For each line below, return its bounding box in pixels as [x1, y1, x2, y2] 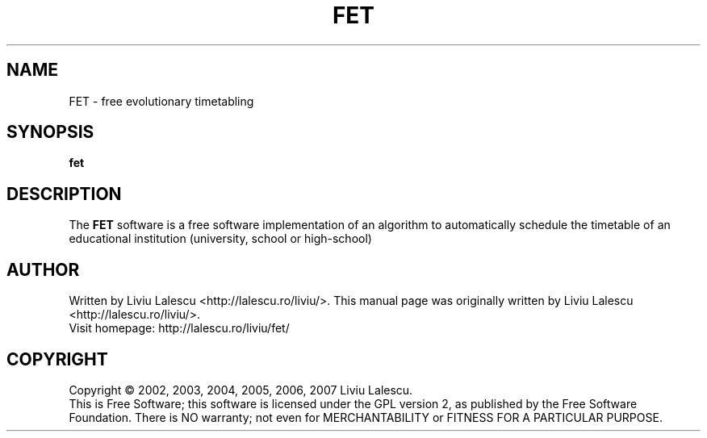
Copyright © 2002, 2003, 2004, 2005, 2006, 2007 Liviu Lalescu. [69, 382, 413, 397]
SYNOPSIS [6, 122, 94, 143]
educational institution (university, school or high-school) [69, 232, 372, 246]
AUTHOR [6, 259, 80, 280]
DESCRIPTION [6, 183, 122, 204]
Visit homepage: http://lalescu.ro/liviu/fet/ [69, 321, 290, 336]
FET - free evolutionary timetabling [69, 94, 254, 108]
